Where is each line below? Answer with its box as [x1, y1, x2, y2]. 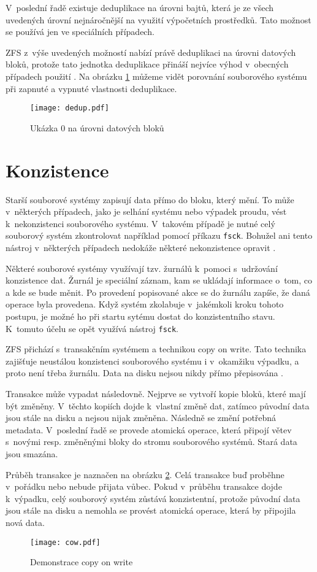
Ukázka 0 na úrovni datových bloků [30, 121, 164, 134]
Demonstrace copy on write [30, 555, 133, 568]
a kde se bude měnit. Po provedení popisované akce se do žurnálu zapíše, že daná [6, 285, 310, 298]
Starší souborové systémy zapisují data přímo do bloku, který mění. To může [6, 193, 294, 206]
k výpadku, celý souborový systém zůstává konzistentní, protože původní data [6, 492, 300, 504]
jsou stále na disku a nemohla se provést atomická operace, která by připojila [6, 504, 296, 517]
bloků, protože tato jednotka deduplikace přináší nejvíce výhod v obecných [6, 58, 289, 71]
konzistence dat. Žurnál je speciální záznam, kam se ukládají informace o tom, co [6, 274, 313, 287]
